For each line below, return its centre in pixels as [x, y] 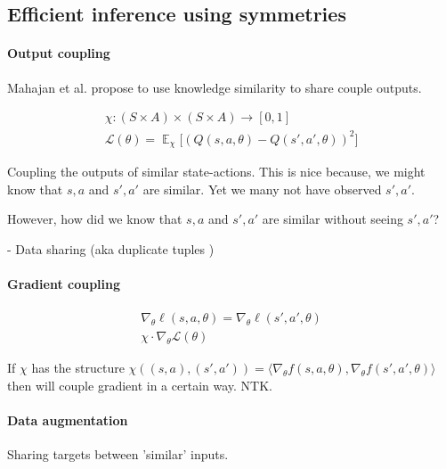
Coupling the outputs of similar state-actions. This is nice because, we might [216, 172]
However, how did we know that [95, 219]
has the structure [78, 368]
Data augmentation [68, 420]
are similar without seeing [332, 219]
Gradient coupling [64, 284]
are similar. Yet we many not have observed [262, 189]
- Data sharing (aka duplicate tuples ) [111, 248]
